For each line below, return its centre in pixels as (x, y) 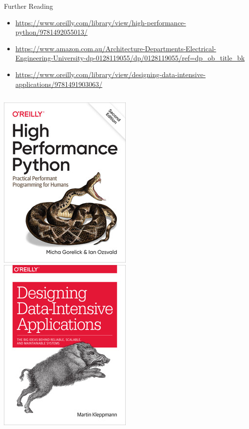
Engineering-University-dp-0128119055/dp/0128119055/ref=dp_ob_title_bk (130, 58)
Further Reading (29, 6)
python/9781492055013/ (51, 32)
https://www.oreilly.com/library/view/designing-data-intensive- (110, 74)
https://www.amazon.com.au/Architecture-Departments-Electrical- (116, 48)
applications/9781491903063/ (59, 84)
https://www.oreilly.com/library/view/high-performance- (101, 22)
